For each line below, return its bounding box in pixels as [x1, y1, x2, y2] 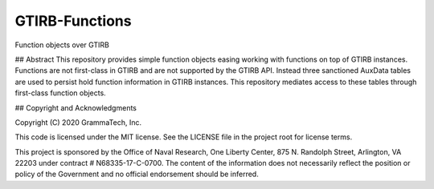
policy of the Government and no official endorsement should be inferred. [14, 169, 259, 179]
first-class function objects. [14, 88, 106, 98]
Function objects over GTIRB [14, 40, 110, 50]
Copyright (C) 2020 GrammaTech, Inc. [14, 117, 142, 127]
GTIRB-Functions [14, 12, 132, 30]
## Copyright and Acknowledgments [14, 103, 137, 112]
